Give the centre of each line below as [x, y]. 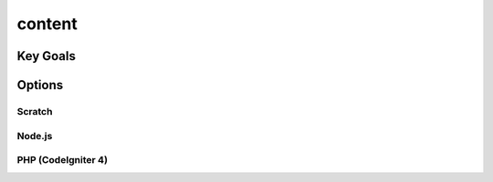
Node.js [35, 136]
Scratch [35, 111]
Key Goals [47, 56]
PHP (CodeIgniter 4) [63, 160]
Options [40, 85]
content [47, 24]
